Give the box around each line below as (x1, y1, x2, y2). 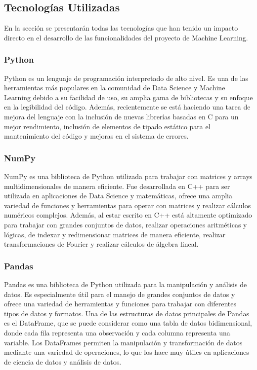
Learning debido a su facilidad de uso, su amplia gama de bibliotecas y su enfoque (4, 92, 253, 102)
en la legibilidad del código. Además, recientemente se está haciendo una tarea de (4, 102, 251, 112)
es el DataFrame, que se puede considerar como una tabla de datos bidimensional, (4, 318, 252, 328)
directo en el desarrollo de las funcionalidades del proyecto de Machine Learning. (4, 32, 248, 42)
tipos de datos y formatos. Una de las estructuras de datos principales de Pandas (4, 308, 250, 318)
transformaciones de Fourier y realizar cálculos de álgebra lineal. (4, 239, 199, 249)
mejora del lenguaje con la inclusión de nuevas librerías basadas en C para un (4, 111, 239, 121)
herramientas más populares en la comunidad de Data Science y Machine (4, 82, 225, 93)
